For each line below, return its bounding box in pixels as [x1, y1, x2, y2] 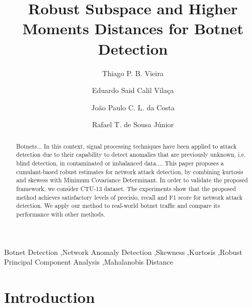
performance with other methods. [16, 209, 105, 218]
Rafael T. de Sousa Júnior [92, 119, 174, 130]
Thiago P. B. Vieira [102, 67, 164, 78]
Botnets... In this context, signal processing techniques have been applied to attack [16, 141, 237, 150]
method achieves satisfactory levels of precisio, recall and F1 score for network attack [16, 193, 243, 201]
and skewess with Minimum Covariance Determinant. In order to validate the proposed [16, 176, 248, 184]
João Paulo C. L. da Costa [91, 102, 175, 112]
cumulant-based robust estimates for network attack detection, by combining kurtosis [16, 167, 243, 176]
